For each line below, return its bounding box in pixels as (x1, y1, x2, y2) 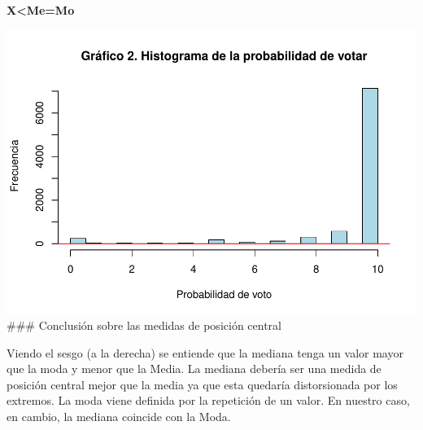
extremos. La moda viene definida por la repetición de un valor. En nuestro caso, (7, 392, 410, 409)
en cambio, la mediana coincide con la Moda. (7, 408, 231, 425)
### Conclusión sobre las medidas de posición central (7, 317, 281, 334)
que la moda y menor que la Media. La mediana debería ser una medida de (7, 360, 382, 377)
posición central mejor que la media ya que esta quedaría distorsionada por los (7, 375, 398, 393)
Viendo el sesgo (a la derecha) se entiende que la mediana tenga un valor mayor (7, 344, 403, 361)
